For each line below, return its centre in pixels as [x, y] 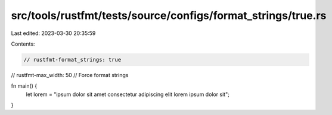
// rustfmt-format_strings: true [72, 60]
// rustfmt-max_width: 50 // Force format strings [70, 75]
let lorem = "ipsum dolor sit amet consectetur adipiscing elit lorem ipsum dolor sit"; [128, 94]
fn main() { [24, 86]
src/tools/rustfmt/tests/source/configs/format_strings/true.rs [169, 15]
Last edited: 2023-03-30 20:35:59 [53, 33]
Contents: [23, 44]
